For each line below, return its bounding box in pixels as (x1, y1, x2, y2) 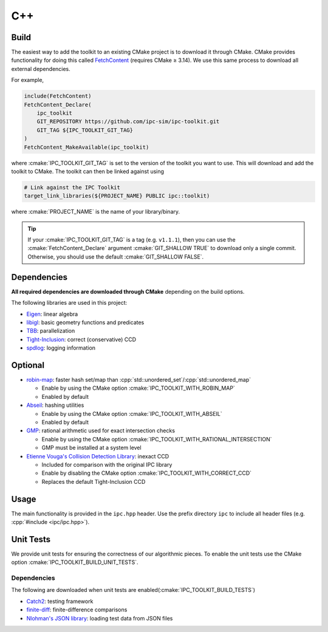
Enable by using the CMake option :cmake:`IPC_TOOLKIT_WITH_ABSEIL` (41, 410, 223, 417)
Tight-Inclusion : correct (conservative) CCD (26, 336, 137, 343)
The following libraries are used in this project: (11, 299, 128, 307)
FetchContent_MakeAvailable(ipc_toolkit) (24, 143, 149, 151)
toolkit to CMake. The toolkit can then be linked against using (11, 168, 164, 175)
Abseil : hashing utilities (26, 401, 84, 409)
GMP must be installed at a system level (41, 444, 142, 452)
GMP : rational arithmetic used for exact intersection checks (26, 427, 176, 434)
